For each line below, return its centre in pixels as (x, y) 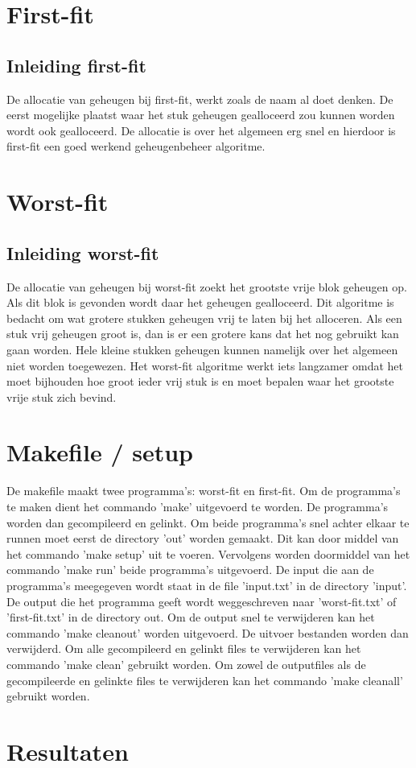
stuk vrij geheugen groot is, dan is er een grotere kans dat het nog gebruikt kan (203, 334)
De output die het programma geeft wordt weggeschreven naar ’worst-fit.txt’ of (202, 601)
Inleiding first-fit (76, 65)
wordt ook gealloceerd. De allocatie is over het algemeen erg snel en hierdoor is (201, 130)
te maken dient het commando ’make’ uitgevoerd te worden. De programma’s (198, 506)
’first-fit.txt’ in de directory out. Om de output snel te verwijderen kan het (191, 617)
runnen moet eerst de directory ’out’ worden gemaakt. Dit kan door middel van (203, 538)
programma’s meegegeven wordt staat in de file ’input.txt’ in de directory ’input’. (207, 585)
